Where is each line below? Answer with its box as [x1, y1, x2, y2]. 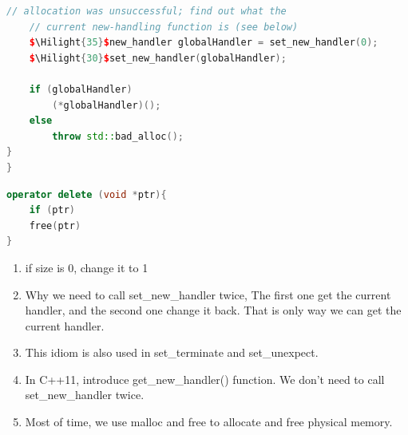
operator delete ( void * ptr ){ [6, 188, 167, 200]
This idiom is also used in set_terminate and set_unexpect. [25, 344, 319, 361]
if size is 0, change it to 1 [25, 259, 149, 275]
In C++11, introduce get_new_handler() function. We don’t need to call [25, 370, 385, 387]
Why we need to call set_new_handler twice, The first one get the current [25, 286, 391, 303]
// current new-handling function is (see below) [29, 21, 299, 33]
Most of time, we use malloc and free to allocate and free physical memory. [25, 413, 393, 430]
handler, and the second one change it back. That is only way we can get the [25, 302, 402, 318]
